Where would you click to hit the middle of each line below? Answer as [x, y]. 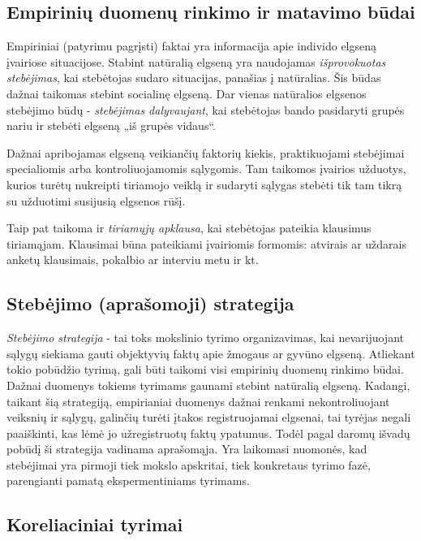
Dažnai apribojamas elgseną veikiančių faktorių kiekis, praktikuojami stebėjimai [206, 152]
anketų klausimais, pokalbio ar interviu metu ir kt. [133, 260]
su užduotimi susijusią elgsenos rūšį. [96, 200]
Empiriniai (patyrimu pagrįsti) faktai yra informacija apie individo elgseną [192, 46]
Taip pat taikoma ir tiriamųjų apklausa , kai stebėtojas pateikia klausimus [189, 228]
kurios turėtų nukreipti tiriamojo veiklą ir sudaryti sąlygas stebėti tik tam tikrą [204, 184]
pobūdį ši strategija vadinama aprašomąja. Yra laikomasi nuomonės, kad [187, 449]
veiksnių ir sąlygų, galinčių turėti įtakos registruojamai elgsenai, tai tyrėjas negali [209, 417]
